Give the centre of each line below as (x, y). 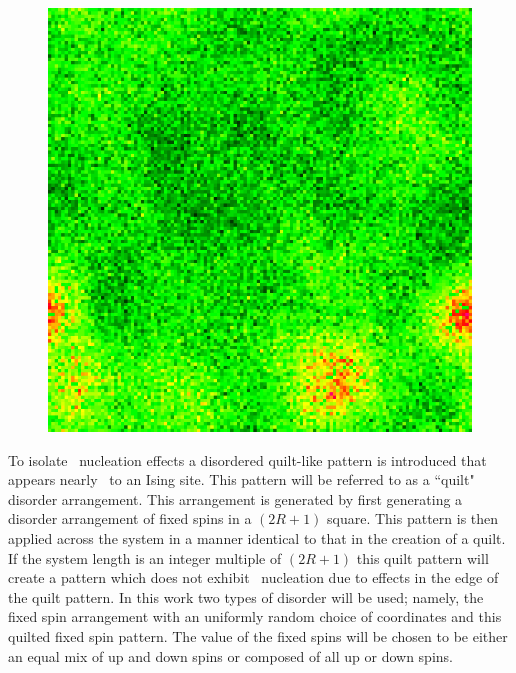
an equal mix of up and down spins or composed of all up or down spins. (230, 655)
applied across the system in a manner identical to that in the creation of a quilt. (257, 537)
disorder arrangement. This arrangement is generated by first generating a (235, 498)
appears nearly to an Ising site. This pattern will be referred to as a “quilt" (241, 479)
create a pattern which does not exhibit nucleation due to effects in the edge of (253, 577)
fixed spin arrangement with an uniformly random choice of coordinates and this (255, 616)
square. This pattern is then (413, 518)
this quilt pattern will (422, 557)
